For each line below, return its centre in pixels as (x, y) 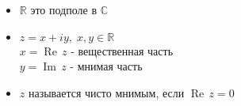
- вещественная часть (122, 50)
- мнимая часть (106, 66)
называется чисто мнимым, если (106, 92)
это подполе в (64, 9)
